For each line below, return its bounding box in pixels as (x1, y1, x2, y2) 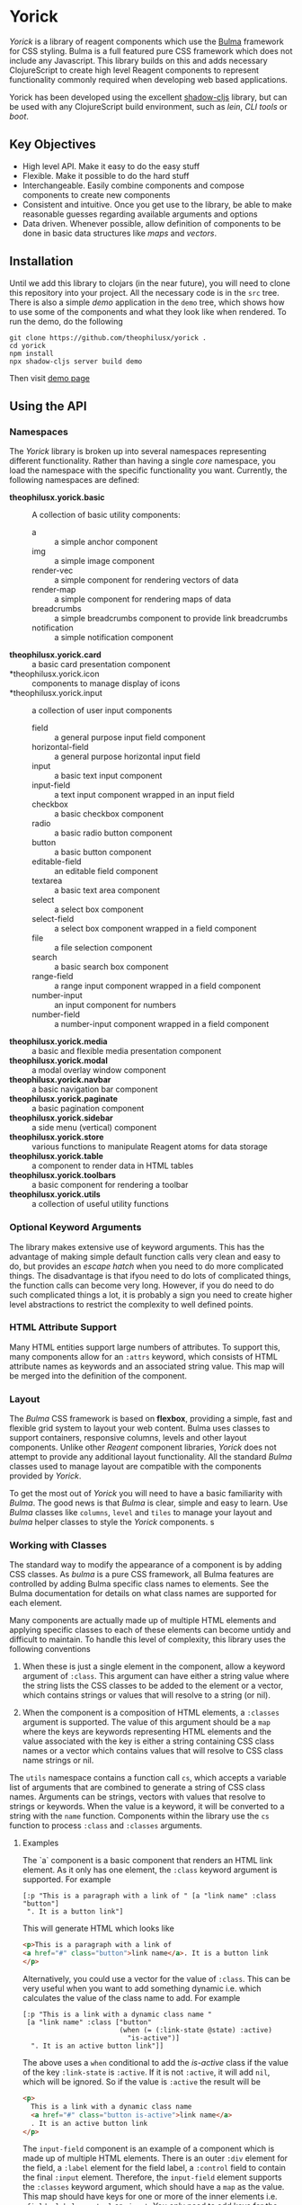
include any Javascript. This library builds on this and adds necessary (9, 55, 268, 66)
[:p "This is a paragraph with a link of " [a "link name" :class (22, 1891, 277, 1901)
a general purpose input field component (54, 732, 206, 743)
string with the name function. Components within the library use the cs (9, 1810, 270, 1822)
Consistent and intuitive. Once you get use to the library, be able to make (22, 199, 292, 210)
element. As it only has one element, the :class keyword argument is (22, 1864, 278, 1876)
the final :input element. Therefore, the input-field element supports (22, 2172, 282, 2183)
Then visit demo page (9, 372, 90, 383)
